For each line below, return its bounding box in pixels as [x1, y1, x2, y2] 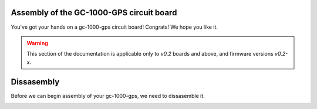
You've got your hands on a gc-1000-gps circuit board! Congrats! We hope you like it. [11, 23, 218, 30]
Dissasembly [11, 77, 60, 87]
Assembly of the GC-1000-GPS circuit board [11, 8, 177, 18]
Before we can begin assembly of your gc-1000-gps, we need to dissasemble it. [11, 92, 205, 99]
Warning [26, 39, 48, 46]
